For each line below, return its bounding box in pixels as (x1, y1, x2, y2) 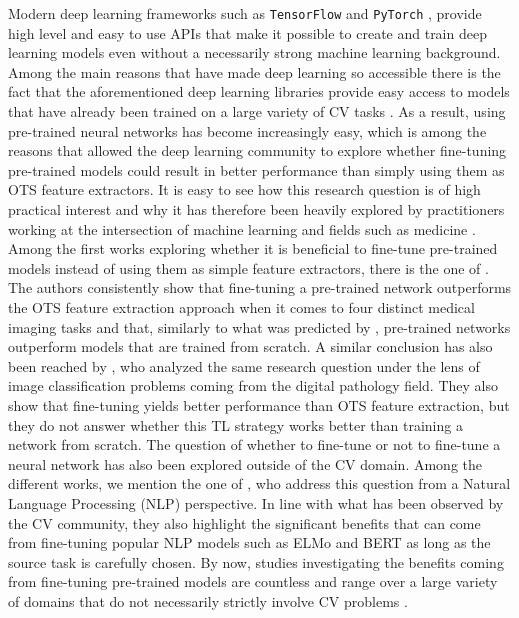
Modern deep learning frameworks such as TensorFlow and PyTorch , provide (8, 3, 482, 23)
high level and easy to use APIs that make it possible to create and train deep (8, 22, 487, 43)
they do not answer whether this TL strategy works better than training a (8, 414, 463, 435)
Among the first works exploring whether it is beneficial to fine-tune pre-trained (8, 238, 498, 259)
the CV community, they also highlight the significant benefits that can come (8, 512, 481, 533)
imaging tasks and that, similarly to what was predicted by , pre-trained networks (8, 316, 511, 337)
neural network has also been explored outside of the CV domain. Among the (8, 453, 483, 474)
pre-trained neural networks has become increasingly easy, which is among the (8, 120, 487, 141)
